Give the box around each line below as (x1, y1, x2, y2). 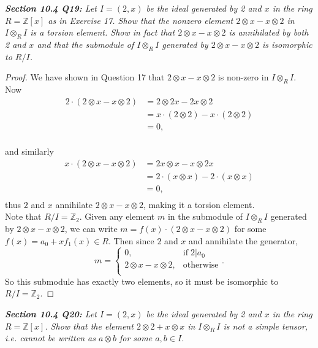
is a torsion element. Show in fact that (30, 26, 175, 39)
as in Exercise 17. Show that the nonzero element (48, 14, 233, 26)
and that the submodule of (37, 37, 134, 50)
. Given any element (79, 210, 155, 223)
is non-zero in (218, 71, 269, 83)
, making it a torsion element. (143, 198, 255, 211)
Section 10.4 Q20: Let (5, 307, 97, 320)
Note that (5, 210, 42, 223)
